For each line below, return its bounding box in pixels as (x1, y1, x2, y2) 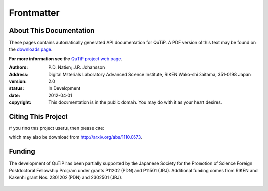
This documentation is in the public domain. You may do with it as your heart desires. (48, 99, 222, 105)
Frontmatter (9, 7, 60, 18)
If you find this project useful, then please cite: (9, 126, 104, 131)
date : (9, 92, 20, 98)
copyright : (9, 99, 32, 105)
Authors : (9, 64, 28, 70)
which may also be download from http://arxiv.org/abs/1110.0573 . (9, 134, 142, 140)
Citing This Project (9, 112, 68, 121)
